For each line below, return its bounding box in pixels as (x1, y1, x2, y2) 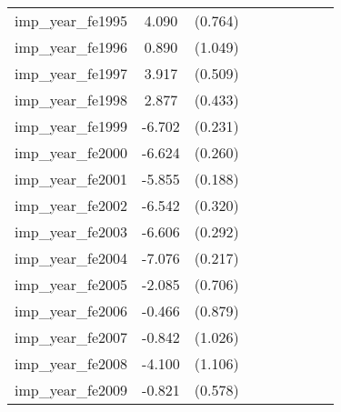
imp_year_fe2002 (15, 195, 128, 216)
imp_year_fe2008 (15, 353, 128, 374)
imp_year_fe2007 (15, 327, 128, 347)
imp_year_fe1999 (15, 116, 128, 136)
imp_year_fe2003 (15, 221, 128, 242)
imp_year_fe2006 (15, 300, 128, 321)
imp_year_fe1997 (15, 63, 128, 84)
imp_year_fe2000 (15, 142, 128, 163)
